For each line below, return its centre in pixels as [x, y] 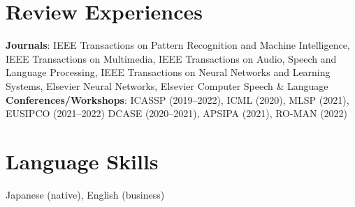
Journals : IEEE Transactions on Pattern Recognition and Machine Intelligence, [178, 45]
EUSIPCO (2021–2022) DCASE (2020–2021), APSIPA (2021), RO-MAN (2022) [177, 113]
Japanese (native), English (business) [85, 194]
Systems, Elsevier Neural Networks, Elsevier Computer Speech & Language [167, 85]
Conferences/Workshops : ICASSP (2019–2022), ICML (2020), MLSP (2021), [177, 99]
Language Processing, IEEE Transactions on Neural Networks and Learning [168, 72]
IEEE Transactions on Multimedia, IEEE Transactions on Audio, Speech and [171, 58]
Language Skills [82, 161]
